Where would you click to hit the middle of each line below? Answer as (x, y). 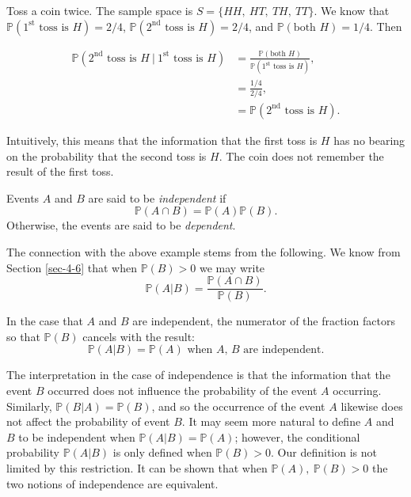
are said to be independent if (157, 197)
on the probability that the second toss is (107, 156)
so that (23, 336)
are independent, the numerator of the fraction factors (264, 321)
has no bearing (369, 140)
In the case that (45, 321)
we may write (232, 267)
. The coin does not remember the (301, 156)
